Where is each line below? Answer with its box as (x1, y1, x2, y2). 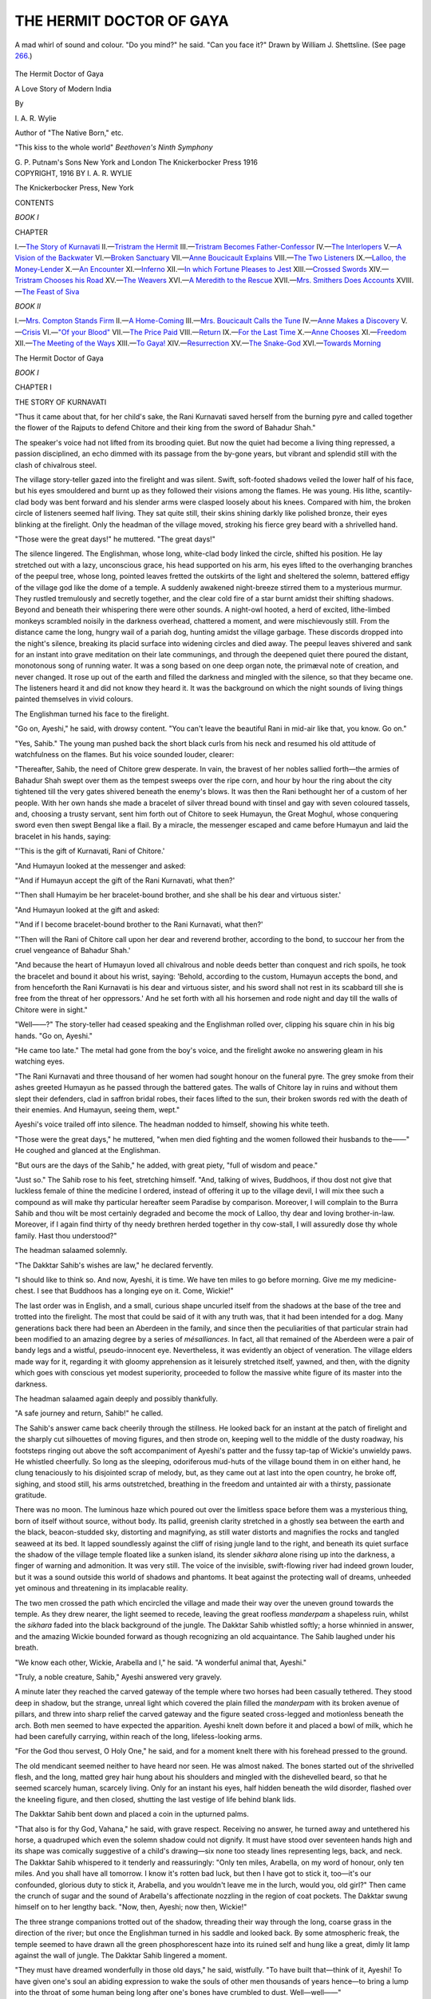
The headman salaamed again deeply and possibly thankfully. (14, 1394, 219, 1403)
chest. (14, 1286, 36, 1295)
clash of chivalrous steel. (14, 460, 97, 469)
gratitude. (14, 1490, 47, 1500)
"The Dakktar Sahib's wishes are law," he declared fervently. (14, 1260, 214, 1270)
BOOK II (14, 301, 42, 311)
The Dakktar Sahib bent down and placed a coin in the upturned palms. (14, 1809, 249, 1819)
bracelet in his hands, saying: (14, 832, 112, 841)
